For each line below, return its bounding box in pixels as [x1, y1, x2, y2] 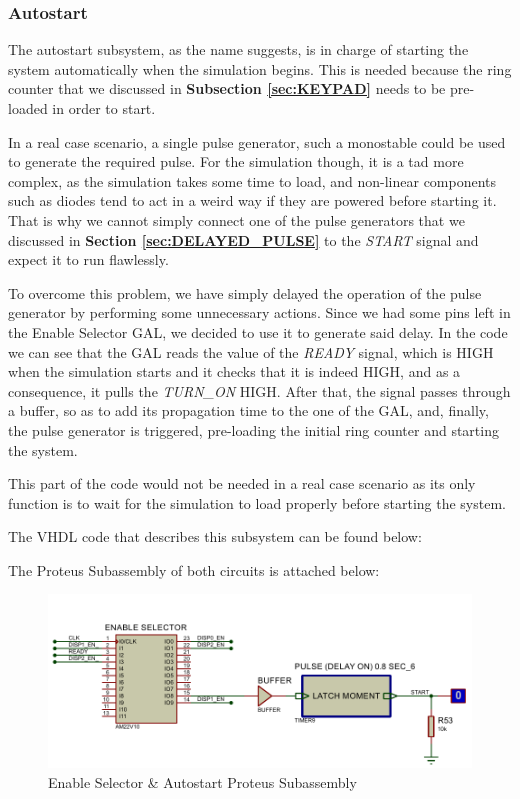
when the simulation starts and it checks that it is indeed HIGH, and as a [8, 361, 461, 382]
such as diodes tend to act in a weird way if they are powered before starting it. [8, 190, 497, 211]
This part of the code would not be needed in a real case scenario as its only [8, 473, 476, 494]
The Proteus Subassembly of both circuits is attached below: [8, 559, 380, 580]
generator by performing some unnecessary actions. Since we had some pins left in [8, 302, 511, 323]
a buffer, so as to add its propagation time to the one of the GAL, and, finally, [8, 400, 489, 421]
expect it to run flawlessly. [8, 249, 169, 270]
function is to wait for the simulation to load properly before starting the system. [8, 492, 506, 513]
